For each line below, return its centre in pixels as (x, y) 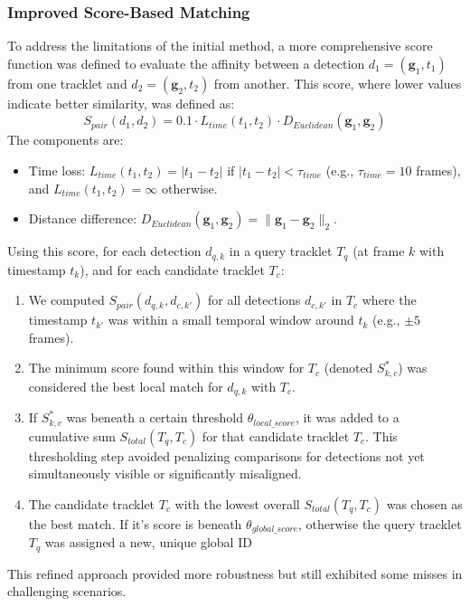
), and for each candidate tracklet (172, 269)
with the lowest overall (237, 503)
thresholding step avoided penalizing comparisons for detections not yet (226, 455)
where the (389, 300)
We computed (66, 300)
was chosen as (424, 503)
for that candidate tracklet (276, 436)
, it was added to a (348, 417)
